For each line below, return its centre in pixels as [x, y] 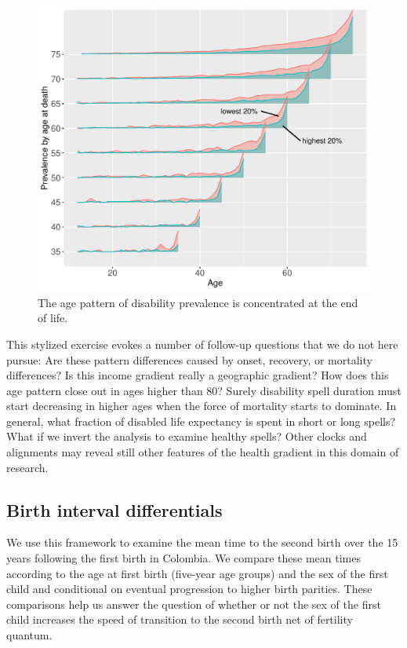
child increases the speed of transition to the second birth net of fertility [180, 619]
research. [27, 467]
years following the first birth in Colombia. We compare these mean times [184, 558]
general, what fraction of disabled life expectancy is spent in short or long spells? [201, 421]
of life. [53, 318]
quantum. [29, 635]
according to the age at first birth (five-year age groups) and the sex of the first [197, 573]
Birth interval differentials [114, 509]
